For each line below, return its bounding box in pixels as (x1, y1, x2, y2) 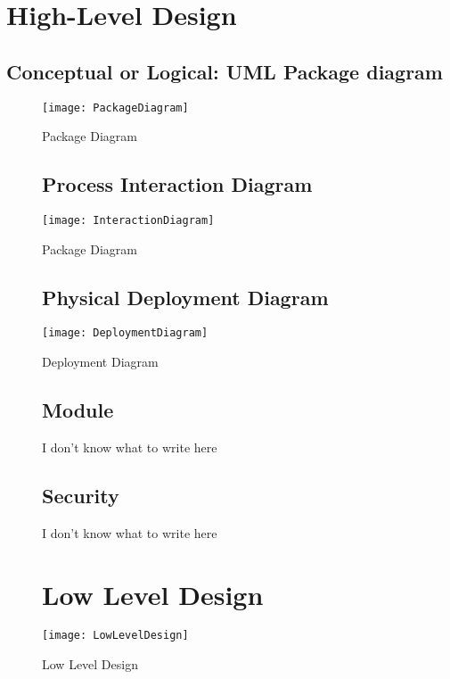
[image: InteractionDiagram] (42, 214, 215, 228)
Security (42, 481, 119, 509)
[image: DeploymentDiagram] (42, 327, 209, 340)
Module (42, 396, 114, 424)
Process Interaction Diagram (42, 170, 313, 198)
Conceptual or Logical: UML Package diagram (6, 57, 443, 85)
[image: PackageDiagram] (42, 101, 189, 114)
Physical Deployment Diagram (42, 283, 329, 311)
